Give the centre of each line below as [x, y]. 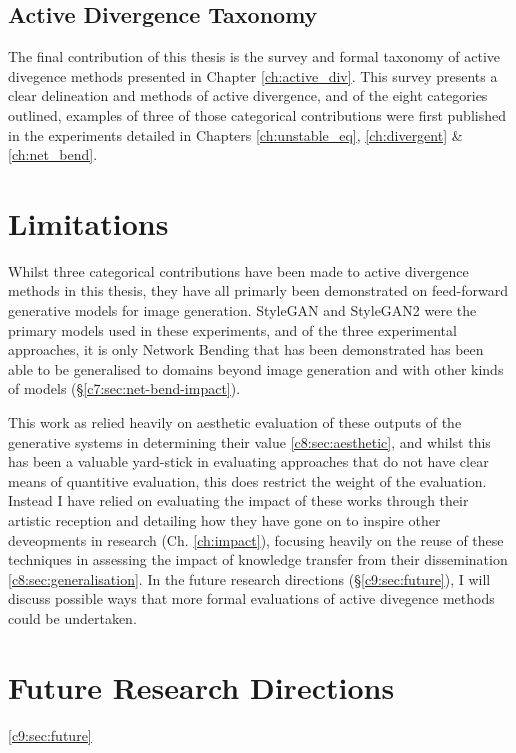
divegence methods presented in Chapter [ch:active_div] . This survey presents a [253, 75]
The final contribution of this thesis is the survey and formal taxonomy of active [254, 56]
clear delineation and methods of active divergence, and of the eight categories [248, 95]
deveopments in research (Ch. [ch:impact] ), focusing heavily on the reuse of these [256, 539]
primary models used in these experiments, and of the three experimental [232, 329]
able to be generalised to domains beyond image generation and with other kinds [256, 368]
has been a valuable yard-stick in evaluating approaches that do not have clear [248, 461]
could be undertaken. [72, 617]
